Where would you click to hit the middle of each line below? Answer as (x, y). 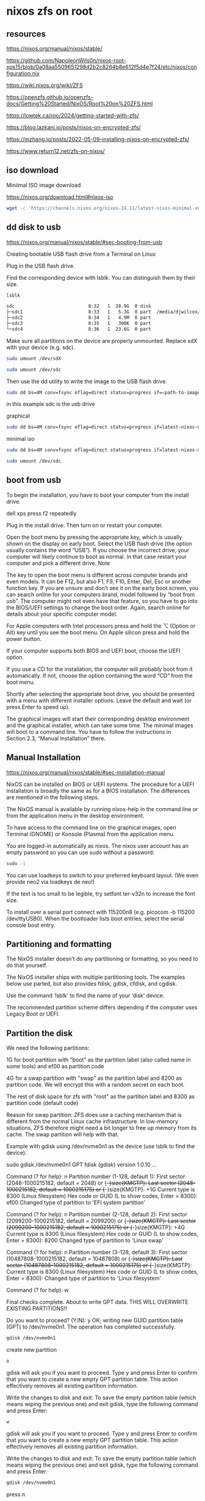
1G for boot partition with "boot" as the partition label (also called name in (99, 1060)
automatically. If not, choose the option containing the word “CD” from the (99, 675)
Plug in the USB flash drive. (41, 266)
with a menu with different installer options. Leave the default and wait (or (99, 700)
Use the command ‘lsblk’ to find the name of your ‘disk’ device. (85, 995)
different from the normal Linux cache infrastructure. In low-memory (92, 1121)
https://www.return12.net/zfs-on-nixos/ (56, 151)
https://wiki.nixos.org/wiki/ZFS (45, 85)
